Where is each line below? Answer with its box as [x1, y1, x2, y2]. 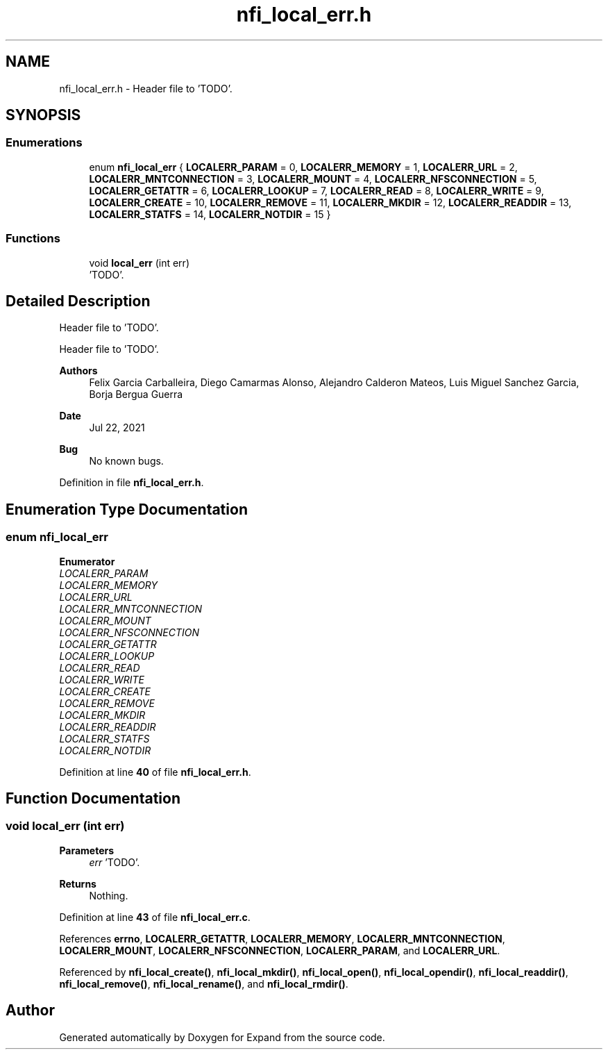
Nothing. [89, 889, 128, 902]
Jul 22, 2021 [89, 422, 145, 434]
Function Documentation [6, 790, 180, 808]
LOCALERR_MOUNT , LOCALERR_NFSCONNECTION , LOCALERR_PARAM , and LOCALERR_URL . [59, 944, 500, 956]
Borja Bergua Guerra [89, 388, 183, 401]
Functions [6, 231, 60, 246]
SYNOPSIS [6, 106, 81, 124]
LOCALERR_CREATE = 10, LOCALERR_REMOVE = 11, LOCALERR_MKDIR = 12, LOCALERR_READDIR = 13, [89, 196, 572, 208]
